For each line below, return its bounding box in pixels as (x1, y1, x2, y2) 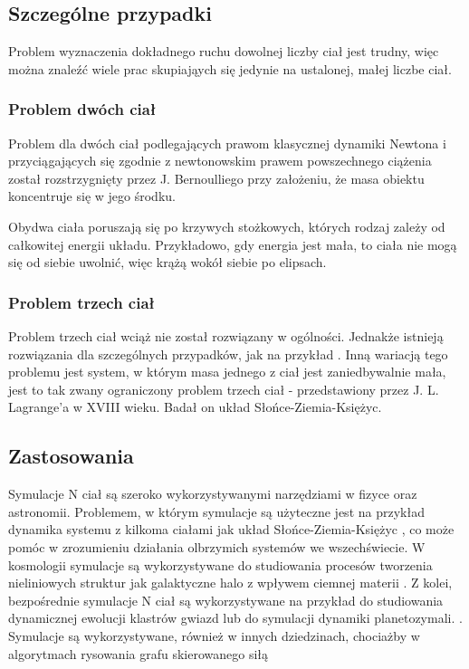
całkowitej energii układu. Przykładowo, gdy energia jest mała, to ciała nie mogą (8, 234, 457, 253)
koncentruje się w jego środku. (8, 186, 176, 205)
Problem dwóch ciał (8, 98, 157, 120)
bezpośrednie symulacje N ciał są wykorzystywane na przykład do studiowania (8, 590, 444, 609)
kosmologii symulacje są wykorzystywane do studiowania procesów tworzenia (8, 555, 433, 574)
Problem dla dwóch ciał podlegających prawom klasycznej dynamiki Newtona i (8, 133, 446, 152)
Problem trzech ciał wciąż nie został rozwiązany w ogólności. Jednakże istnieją (8, 326, 444, 345)
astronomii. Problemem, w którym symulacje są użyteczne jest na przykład (8, 502, 425, 521)
